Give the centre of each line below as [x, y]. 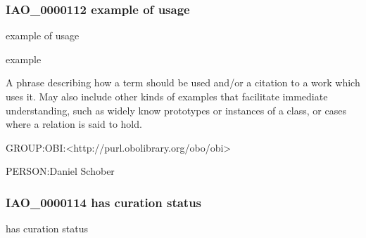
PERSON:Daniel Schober [60, 171]
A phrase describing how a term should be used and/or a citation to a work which [183, 82]
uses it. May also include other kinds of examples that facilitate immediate [167, 96]
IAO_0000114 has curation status [104, 202]
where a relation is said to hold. [74, 124]
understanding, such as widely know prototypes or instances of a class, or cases [176, 110]
